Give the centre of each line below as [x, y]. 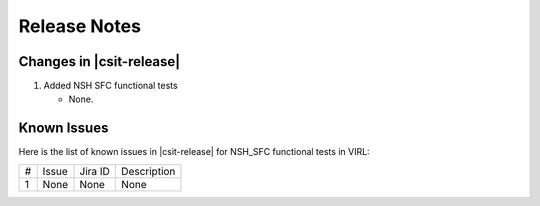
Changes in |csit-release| [99, 61]
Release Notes [80, 26]
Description [148, 171]
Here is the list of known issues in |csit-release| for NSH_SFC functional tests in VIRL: [194, 152]
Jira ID [94, 171]
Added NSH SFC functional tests [111, 86]
